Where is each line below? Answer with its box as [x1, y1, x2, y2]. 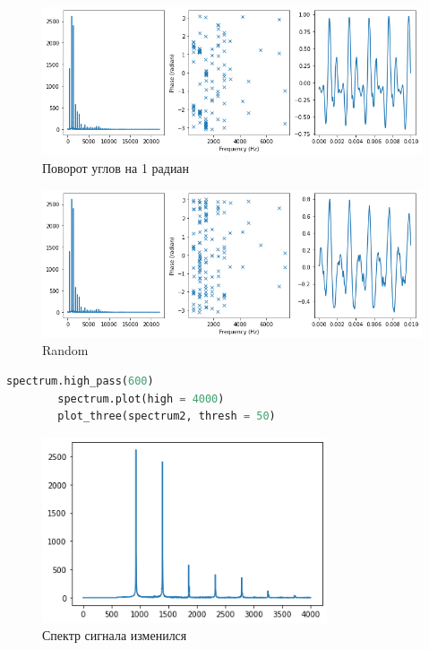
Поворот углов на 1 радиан [42, 158, 190, 177]
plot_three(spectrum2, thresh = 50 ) [57, 410, 276, 423]
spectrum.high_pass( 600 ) [6, 375, 154, 388]
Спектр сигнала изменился [42, 626, 187, 645]
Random [42, 341, 89, 360]
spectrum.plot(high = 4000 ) [57, 392, 225, 405]
